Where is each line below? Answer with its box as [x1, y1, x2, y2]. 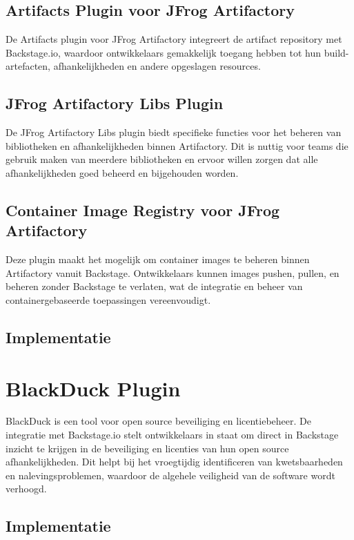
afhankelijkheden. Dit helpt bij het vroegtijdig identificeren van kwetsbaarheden [6, 454, 343, 469]
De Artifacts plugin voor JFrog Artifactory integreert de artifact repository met [6, 32, 342, 46]
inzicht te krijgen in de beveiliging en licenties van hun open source [6, 441, 289, 455]
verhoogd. [6, 481, 47, 496]
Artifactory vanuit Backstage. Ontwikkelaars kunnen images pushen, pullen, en [6, 265, 340, 280]
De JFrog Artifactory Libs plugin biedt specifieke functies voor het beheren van [6, 125, 342, 139]
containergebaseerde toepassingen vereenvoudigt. [6, 292, 211, 307]
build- [324, 45, 349, 59]
